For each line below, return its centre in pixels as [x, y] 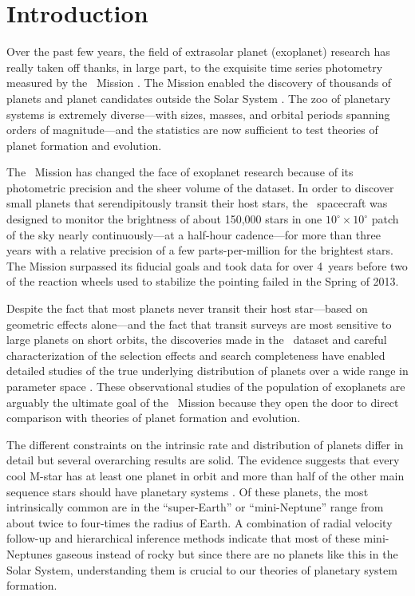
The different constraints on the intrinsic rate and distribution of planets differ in [205, 444]
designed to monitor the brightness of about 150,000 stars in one [164, 219]
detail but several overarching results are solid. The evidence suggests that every [203, 460]
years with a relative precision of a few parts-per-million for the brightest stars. [200, 250]
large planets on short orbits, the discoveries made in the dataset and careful [197, 339]
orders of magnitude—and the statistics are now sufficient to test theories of [192, 130]
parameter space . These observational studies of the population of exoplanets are [206, 386]
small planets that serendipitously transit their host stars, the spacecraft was [197, 203]
